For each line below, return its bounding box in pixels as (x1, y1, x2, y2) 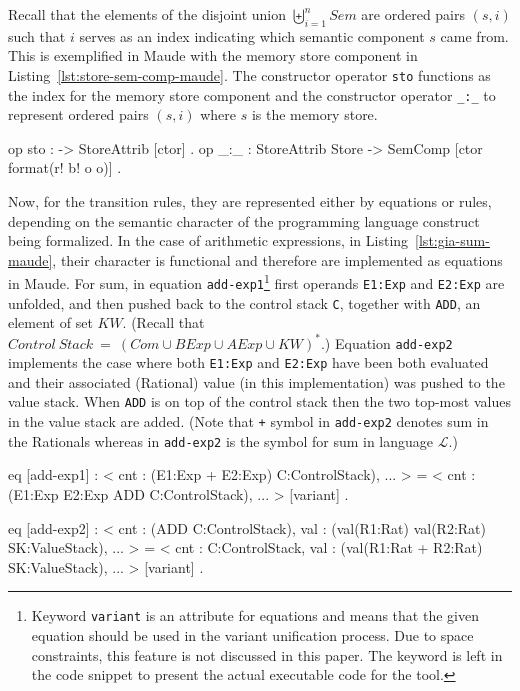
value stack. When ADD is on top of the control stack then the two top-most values (8, 391, 511, 412)
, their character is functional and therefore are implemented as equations (52, 249, 503, 270)
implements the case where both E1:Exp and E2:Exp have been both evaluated (8, 352, 489, 373)
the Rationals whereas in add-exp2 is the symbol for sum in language (8, 430, 434, 451)
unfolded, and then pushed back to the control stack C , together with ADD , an (8, 292, 481, 313)
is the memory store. (251, 104, 378, 125)
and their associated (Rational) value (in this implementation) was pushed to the (8, 371, 505, 392)
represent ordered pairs (8, 104, 149, 125)
